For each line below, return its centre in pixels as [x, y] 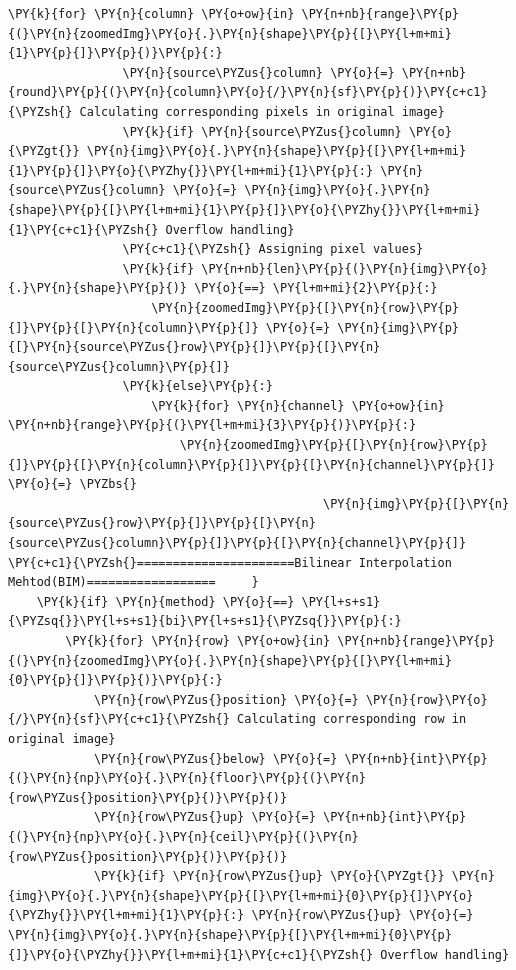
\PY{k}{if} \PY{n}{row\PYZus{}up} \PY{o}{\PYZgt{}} [269, 876]
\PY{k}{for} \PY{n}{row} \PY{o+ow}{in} [198, 641]
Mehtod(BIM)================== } [133, 582]
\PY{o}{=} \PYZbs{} [72, 484]
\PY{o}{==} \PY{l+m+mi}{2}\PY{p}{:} [316, 288]
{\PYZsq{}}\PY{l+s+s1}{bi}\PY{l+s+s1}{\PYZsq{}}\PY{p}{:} [205, 621]
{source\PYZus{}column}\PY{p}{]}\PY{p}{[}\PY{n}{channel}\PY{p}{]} [237, 543]
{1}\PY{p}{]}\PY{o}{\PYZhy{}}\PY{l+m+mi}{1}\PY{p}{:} [191, 170]
